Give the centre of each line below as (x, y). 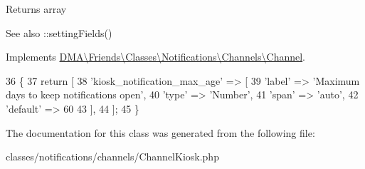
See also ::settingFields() (59, 32)
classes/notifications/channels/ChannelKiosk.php (112, 157)
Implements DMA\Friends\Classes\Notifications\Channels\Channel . (156, 57)
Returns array (36, 9)
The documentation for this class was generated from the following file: (160, 132)
